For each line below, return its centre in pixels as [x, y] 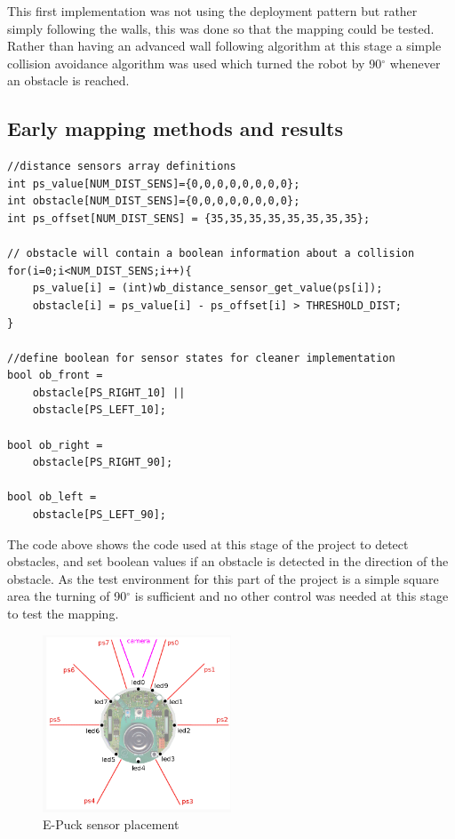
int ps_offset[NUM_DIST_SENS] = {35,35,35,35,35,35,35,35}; [189, 218]
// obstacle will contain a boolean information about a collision [211, 254]
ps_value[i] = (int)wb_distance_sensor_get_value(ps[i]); [208, 288]
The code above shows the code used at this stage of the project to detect [208, 543]
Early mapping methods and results [175, 128]
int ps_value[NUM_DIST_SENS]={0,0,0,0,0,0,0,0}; [154, 184]
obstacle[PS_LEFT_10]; [99, 410]
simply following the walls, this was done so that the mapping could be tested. [221, 28]
